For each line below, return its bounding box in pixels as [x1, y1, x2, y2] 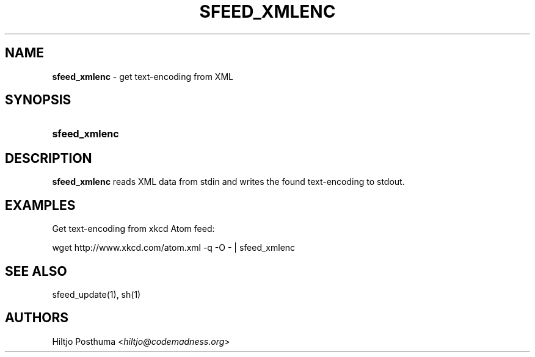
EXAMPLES [5, 197, 76, 213]
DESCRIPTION [5, 150, 92, 166]
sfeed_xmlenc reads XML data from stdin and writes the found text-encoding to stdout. [52, 176, 405, 187]
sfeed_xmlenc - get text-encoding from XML [52, 71, 233, 82]
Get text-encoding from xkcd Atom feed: [52, 223, 215, 234]
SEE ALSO [5, 263, 67, 279]
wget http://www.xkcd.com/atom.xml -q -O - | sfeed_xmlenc [52, 242, 296, 253]
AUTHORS [5, 310, 69, 326]
